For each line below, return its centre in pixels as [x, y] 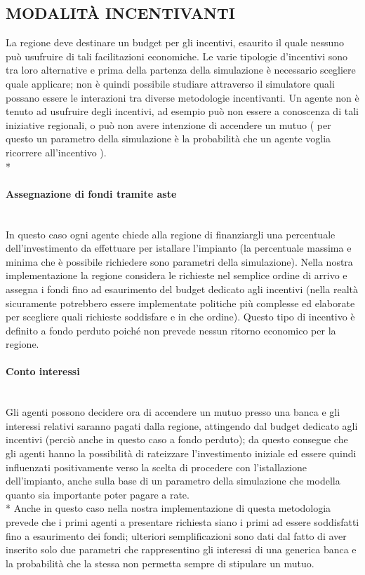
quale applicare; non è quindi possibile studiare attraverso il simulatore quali [170, 83]
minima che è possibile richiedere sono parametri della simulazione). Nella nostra [179, 261]
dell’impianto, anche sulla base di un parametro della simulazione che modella [173, 481]
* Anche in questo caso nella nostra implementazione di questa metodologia [168, 508]
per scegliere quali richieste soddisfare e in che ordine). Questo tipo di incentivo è [180, 317]
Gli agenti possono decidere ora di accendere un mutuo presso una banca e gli [173, 412]
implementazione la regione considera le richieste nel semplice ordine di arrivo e [177, 275]
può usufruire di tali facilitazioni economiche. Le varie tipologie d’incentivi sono [177, 56]
